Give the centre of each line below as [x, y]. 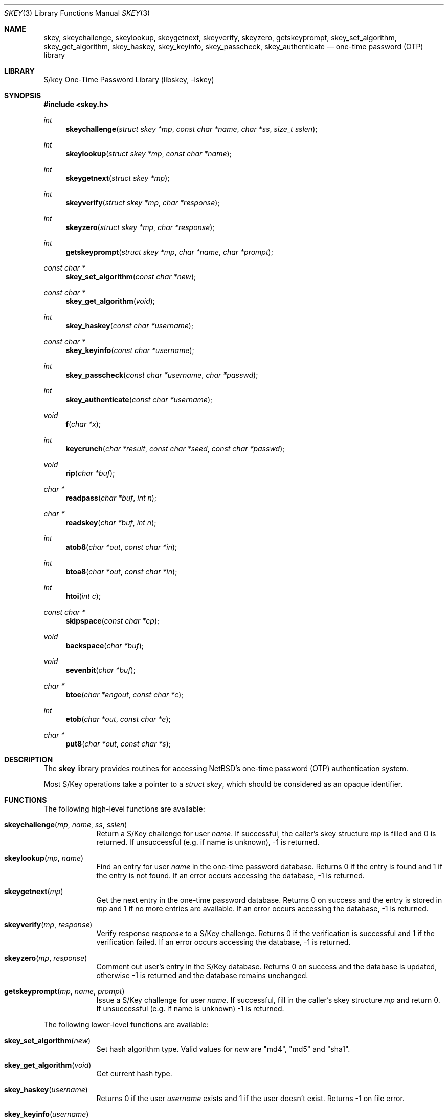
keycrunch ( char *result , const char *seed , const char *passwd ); [175, 449]
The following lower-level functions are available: [126, 1024]
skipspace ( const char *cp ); [113, 621]
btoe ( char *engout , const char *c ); [125, 695]
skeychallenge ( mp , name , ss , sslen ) [66, 825]
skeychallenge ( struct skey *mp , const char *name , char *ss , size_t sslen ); [192, 129]
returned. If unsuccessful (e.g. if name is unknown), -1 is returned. [208, 842]
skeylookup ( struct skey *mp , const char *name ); [149, 153]
